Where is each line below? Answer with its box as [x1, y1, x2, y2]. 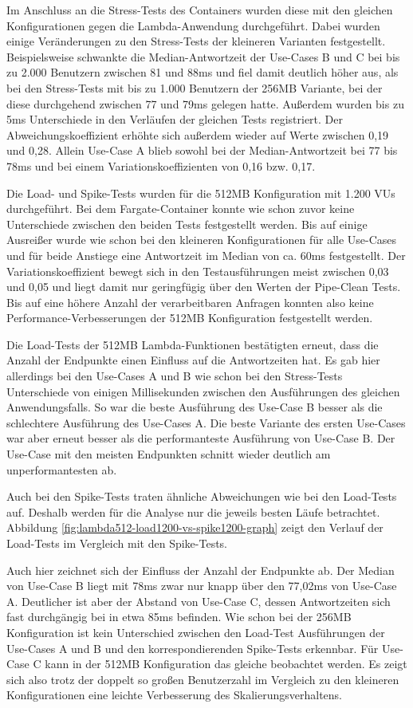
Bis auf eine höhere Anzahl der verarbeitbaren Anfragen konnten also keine [6, 293, 374, 310]
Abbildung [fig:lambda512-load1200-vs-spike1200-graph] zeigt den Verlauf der [6, 519, 383, 536]
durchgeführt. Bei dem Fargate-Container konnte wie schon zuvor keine [6, 200, 355, 217]
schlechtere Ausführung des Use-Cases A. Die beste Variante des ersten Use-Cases [6, 414, 406, 431]
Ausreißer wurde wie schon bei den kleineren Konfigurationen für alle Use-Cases [6, 231, 397, 248]
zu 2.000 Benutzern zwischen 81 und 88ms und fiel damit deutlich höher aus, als [6, 64, 399, 81]
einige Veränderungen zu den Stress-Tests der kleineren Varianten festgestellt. [6, 33, 386, 49]
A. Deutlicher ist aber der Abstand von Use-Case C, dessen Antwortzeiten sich [6, 592, 391, 609]
